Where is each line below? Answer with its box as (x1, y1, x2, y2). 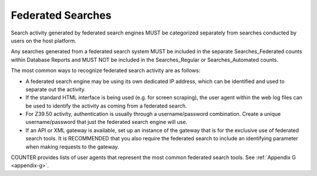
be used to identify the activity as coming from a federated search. (25, 102, 187, 109)
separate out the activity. (25, 85, 86, 93)
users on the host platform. (11, 37, 76, 44)
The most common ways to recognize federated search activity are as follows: (11, 67, 201, 74)
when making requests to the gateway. (25, 143, 120, 150)
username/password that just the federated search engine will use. (25, 119, 188, 126)
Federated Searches (11, 9, 112, 22)
